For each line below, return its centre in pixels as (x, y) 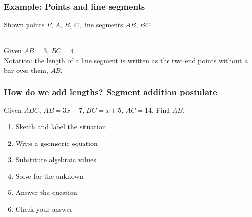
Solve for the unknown (49, 176)
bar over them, (26, 70)
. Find (161, 110)
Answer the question (46, 192)
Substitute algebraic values (56, 159)
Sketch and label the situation (61, 126)
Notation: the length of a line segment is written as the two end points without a (126, 60)
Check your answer (44, 208)
